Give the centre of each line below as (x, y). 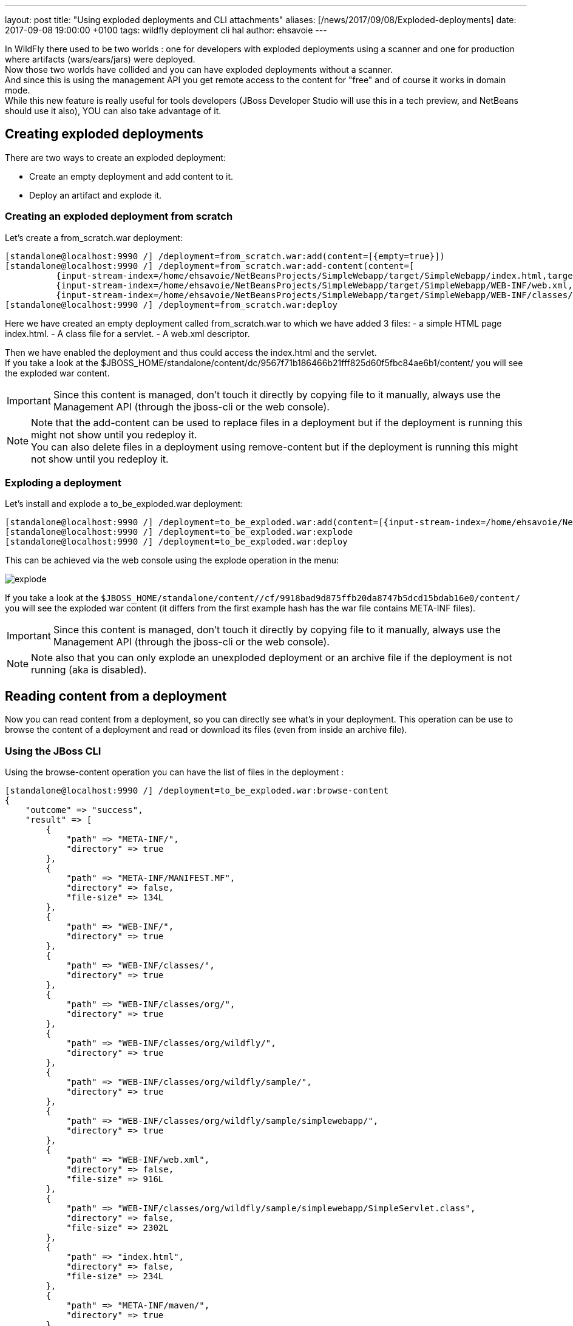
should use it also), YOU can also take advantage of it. (113, 111)
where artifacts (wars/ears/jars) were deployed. (100, 59)
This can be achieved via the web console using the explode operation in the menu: (172, 560)
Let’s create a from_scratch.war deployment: (94, 237)
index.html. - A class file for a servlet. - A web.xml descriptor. (127, 333)
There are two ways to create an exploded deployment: (115, 157)
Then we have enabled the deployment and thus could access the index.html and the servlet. (191, 352)
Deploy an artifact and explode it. (96, 195)
